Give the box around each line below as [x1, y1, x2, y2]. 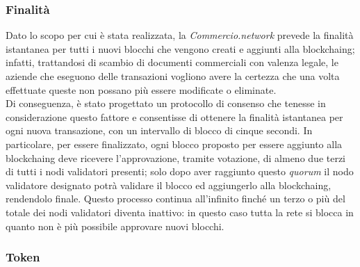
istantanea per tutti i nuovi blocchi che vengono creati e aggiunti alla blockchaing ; [6, 41, 355, 56]
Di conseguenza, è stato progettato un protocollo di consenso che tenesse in [6, 96, 326, 111]
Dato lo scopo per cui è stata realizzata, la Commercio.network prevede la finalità [6, 28, 354, 42]
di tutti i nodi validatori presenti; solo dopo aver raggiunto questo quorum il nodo [6, 164, 354, 179]
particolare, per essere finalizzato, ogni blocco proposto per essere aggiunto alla [6, 136, 343, 151]
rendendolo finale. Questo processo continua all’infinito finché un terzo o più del [6, 191, 345, 206]
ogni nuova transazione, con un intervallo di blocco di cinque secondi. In [6, 123, 313, 138]
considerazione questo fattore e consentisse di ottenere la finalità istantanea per [6, 109, 343, 124]
